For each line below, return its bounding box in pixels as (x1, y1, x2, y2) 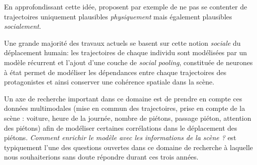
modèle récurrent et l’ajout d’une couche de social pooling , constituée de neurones (4, 57, 253, 67)
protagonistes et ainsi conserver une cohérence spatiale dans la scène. (4, 77, 215, 87)
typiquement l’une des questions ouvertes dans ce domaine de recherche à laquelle (4, 142, 253, 152)
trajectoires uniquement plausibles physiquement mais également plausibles (4, 11, 232, 21)
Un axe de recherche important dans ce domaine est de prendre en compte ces (4, 93, 242, 103)
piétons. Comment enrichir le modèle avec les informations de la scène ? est (4, 132, 237, 143)
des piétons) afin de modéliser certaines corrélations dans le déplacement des (4, 122, 238, 133)
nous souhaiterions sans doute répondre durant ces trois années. (4, 152, 199, 162)
